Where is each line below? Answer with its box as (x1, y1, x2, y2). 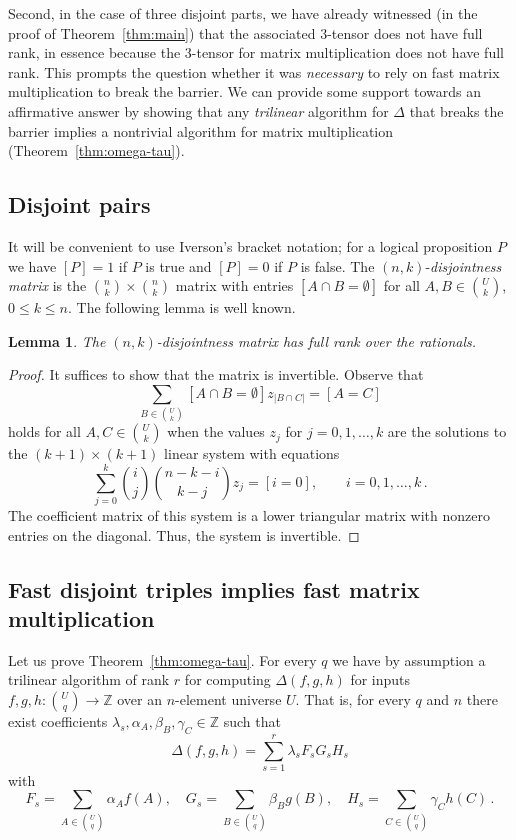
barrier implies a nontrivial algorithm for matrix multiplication (8, 120, 394, 141)
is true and (145, 255, 212, 276)
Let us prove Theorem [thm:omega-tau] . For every (8, 649, 317, 670)
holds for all (8, 421, 81, 442)
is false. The (300, 255, 375, 276)
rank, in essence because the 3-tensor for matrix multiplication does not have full (8, 42, 504, 63)
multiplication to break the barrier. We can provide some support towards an (8, 81, 482, 102)
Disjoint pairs (8, 189, 151, 220)
